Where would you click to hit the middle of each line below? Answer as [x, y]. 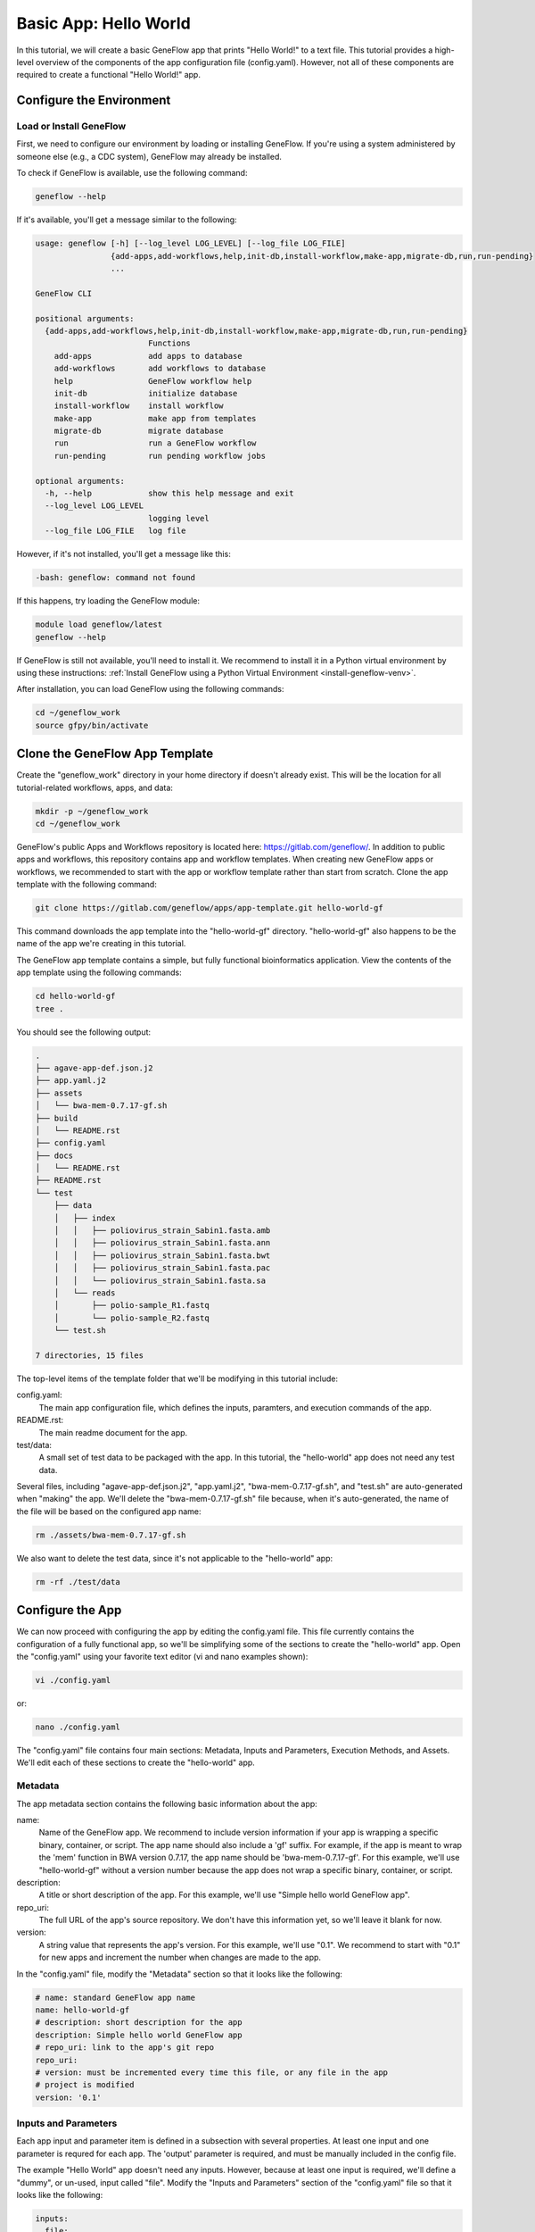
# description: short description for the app [139, 2023]
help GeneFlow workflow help [153, 381]
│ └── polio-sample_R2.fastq [132, 1318]
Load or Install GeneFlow [71, 127]
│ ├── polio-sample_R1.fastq [132, 1305]
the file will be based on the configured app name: [109, 1511]
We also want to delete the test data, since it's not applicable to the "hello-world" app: [175, 1558]
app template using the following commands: [99, 972]
